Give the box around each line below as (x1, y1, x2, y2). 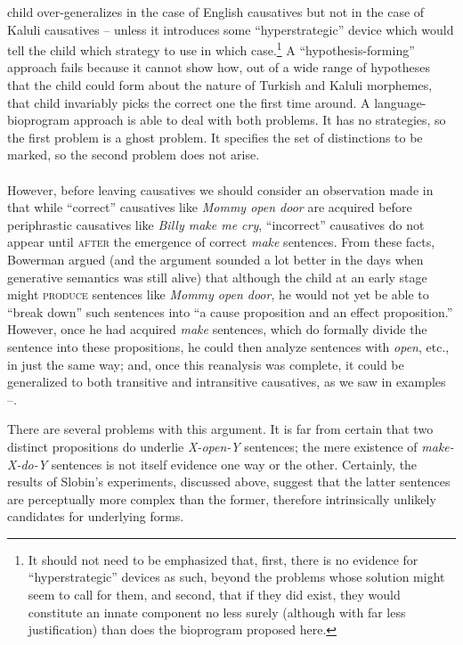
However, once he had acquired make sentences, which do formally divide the (7, 320, 427, 339)
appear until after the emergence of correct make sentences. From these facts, (7, 233, 435, 251)
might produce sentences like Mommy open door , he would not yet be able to (7, 285, 429, 304)
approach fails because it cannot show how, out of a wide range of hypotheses (7, 58, 430, 77)
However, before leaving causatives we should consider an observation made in (7, 180, 434, 199)
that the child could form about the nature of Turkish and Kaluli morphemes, (7, 76, 433, 94)
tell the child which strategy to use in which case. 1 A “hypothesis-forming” (7, 38, 415, 59)
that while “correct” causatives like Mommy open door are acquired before (7, 198, 412, 216)
